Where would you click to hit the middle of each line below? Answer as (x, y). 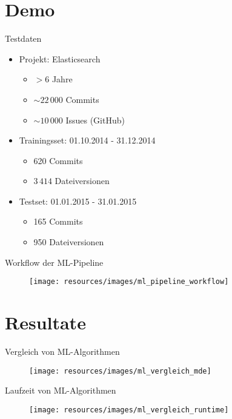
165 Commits (58, 221)
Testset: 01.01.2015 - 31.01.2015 (78, 201)
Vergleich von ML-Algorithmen (62, 351)
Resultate (45, 322)
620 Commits (58, 160)
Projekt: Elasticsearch (60, 58)
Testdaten (23, 38)
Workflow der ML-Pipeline (54, 262)
